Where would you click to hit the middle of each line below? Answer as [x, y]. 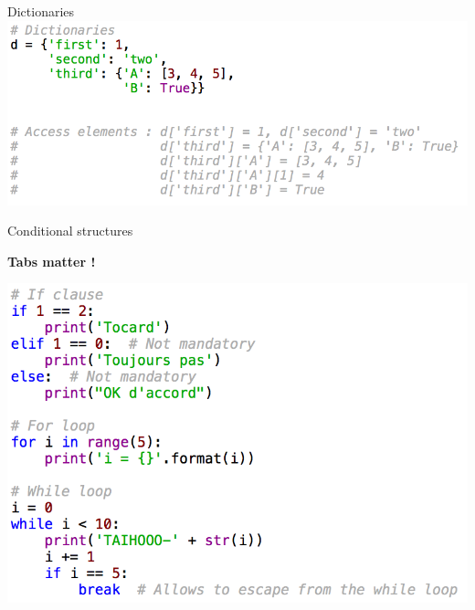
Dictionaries [41, 11]
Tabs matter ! [52, 261]
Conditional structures [70, 231]
